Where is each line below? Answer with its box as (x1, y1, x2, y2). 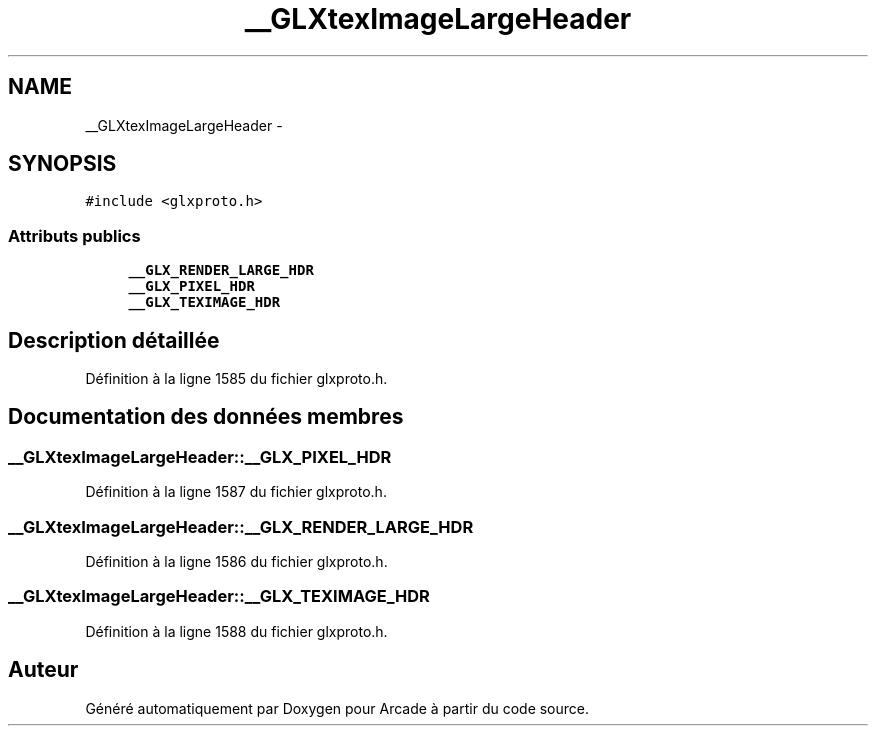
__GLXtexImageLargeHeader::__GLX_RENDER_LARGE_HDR (8, 516, 474, 537)
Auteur (8, 657, 79, 683)
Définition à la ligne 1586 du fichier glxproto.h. (85, 553, 388, 570)
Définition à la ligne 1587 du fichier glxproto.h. (85, 483, 387, 501)
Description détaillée (8, 327, 220, 353)
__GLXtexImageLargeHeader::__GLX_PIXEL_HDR (8, 446, 392, 467)
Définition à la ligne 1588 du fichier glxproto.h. (85, 622, 388, 640)
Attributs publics (8, 225, 141, 246)
